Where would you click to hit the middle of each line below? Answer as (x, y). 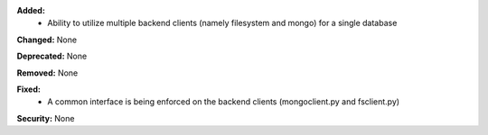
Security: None (46, 118)
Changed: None (47, 40)
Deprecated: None (52, 56)
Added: (31, 10)
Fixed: (28, 89)
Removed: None (47, 73)
